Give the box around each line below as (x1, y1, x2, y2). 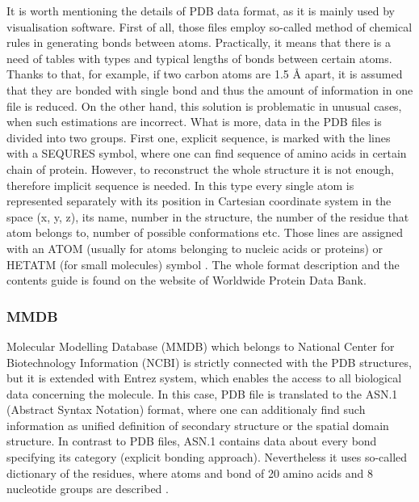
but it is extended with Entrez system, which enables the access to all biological (6, 369, 402, 386)
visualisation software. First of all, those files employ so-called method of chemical (6, 18, 413, 35)
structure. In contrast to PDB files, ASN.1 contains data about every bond (6, 432, 377, 449)
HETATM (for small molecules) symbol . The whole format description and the (6, 255, 400, 272)
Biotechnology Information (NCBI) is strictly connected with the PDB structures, (6, 353, 412, 370)
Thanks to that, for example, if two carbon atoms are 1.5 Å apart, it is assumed (6, 65, 403, 82)
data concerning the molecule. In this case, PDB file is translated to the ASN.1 (6, 385, 398, 402)
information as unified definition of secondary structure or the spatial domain (6, 416, 389, 433)
